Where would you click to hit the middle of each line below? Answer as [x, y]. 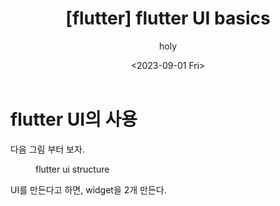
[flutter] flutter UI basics [168, 18]
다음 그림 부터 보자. [47, 149]
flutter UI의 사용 [74, 119]
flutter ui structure [72, 169]
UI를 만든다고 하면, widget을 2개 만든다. [88, 189]
